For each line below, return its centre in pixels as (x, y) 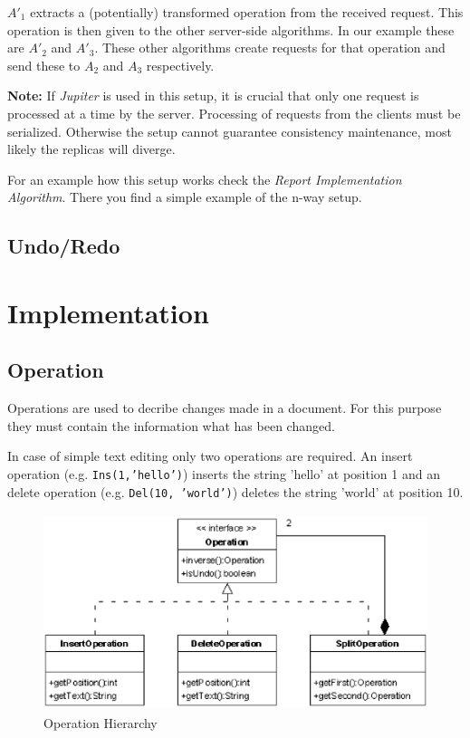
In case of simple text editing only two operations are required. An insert (210, 456)
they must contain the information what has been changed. (171, 425)
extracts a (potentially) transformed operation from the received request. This (247, 12)
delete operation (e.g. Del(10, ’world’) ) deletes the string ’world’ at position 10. (235, 491)
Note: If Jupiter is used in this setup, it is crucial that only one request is (213, 96)
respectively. (180, 65)
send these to (44, 65)
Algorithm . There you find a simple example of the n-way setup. (185, 197)
